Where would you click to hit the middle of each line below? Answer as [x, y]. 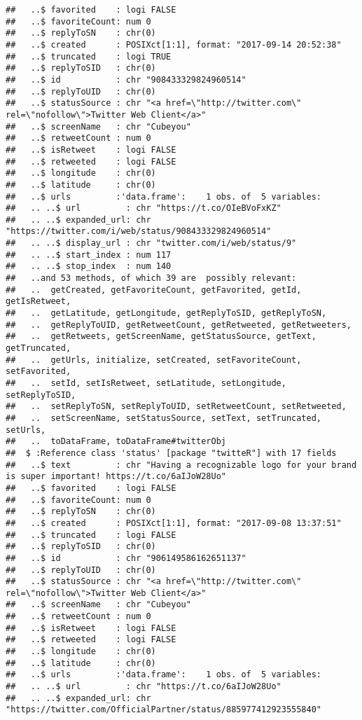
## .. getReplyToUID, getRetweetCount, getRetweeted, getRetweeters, [179, 325]
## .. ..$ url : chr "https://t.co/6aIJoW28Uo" [144, 687]
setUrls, [26, 430]
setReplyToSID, [41, 395]
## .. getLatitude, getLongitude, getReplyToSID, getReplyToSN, [166, 313]
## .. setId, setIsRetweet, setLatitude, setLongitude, [146, 383]
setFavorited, [39, 372]
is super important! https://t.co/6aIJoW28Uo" [116, 477]
